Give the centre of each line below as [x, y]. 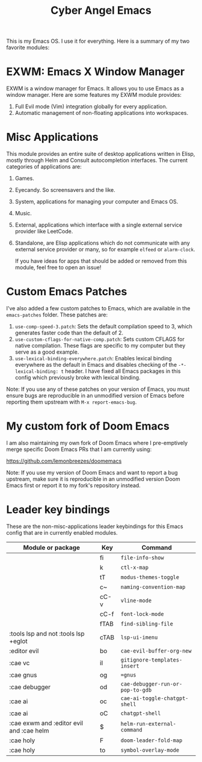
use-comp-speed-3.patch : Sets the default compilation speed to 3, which [103, 326]
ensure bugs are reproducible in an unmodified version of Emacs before [95, 395]
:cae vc [20, 663]
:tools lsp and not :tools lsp [47, 633]
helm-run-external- [148, 724]
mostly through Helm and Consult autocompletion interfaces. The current [97, 161]
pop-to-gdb [136, 690]
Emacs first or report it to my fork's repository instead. [74, 485]
